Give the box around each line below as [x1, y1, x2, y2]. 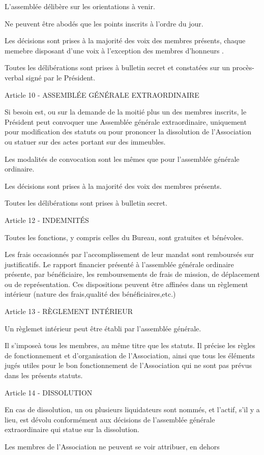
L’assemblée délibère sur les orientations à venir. [5, 1, 155, 11]
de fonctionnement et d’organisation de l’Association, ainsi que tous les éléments [5, 350, 255, 360]
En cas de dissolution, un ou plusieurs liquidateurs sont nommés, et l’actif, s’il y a [5, 404, 260, 415]
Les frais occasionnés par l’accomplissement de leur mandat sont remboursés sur [5, 249, 254, 260]
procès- [232, 62, 254, 73]
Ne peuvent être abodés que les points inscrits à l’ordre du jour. [5, 18, 203, 29]
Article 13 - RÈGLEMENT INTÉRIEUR [5, 306, 133, 317]
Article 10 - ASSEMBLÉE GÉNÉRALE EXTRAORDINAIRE [5, 89, 199, 100]
